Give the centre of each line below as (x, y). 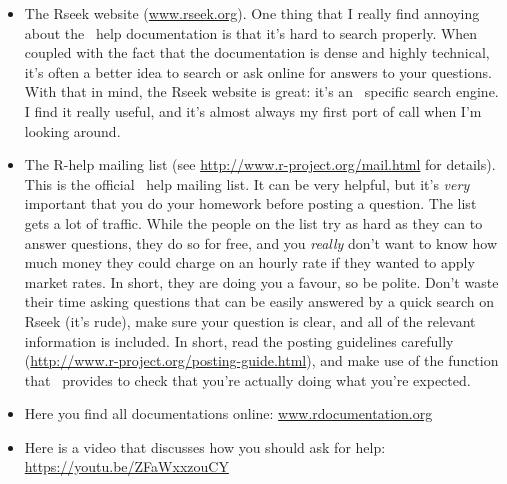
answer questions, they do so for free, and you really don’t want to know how (261, 242)
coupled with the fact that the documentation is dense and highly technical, (257, 52)
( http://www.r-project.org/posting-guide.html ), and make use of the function (261, 360)
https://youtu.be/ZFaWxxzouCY (126, 466)
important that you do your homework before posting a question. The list (250, 203)
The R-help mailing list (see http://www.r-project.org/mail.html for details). (260, 164)
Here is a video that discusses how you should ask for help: (205, 446)
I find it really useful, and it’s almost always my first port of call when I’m (253, 110)
